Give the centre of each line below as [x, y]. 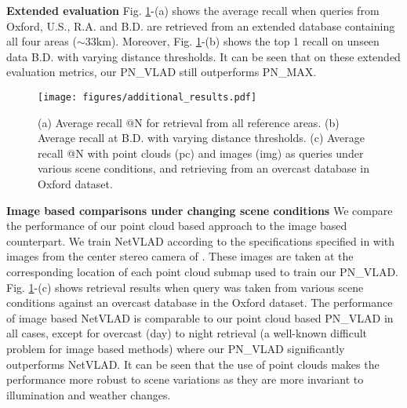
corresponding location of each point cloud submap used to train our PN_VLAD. [202, 271]
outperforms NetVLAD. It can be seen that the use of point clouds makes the [193, 364]
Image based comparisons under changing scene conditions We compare [200, 210]
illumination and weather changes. [89, 394]
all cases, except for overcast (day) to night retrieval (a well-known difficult [187, 333]
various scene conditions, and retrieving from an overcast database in [203, 168]
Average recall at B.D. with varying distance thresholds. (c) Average [201, 138]
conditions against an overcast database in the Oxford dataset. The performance [200, 302]
